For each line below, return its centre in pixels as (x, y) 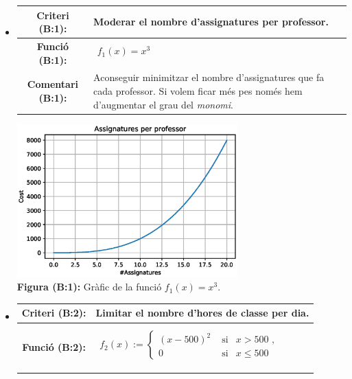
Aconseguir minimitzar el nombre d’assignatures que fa (209, 77)
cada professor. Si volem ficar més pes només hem (198, 90)
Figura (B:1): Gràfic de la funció (89, 287)
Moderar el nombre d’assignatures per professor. (211, 22)
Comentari (53, 84)
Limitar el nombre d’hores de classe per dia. (202, 313)
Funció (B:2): (54, 347)
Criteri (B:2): (54, 313)
